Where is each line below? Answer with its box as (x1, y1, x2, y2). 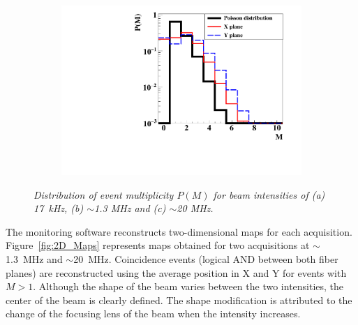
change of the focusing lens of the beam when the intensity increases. (6, 306, 301, 321)
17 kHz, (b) (33, 201, 84, 216)
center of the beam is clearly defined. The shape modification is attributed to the (6, 292, 352, 307)
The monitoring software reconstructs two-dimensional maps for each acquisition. (6, 224, 352, 239)
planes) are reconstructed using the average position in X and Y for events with (6, 265, 347, 280)
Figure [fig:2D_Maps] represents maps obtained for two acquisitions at (6, 238, 310, 252)
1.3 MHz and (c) (94, 201, 166, 216)
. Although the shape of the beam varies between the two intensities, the (33, 279, 344, 294)
